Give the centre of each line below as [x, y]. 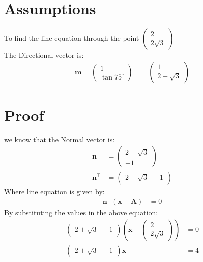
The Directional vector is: [44, 55]
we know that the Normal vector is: [60, 139]
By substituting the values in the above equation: [81, 212]
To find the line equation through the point [72, 38]
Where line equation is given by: [54, 191]
